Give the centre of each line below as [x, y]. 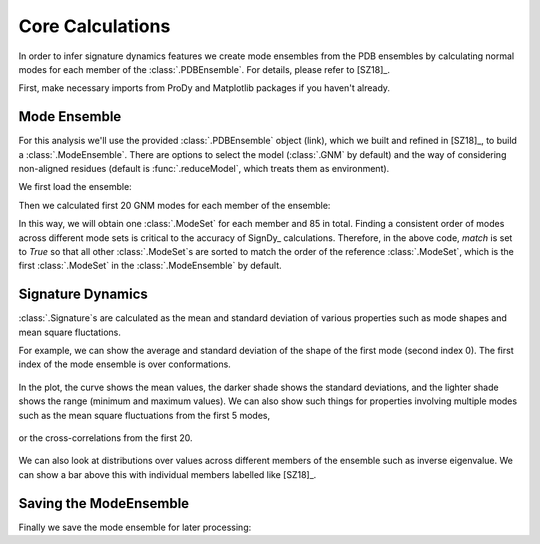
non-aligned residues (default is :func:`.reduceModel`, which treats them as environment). [204, 169]
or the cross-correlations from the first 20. [106, 438]
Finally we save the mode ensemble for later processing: [135, 527]
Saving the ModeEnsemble [104, 503]
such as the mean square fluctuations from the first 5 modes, [144, 415]
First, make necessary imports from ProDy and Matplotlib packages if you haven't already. [204, 88]
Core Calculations [94, 26]
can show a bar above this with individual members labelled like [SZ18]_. [167, 474]
